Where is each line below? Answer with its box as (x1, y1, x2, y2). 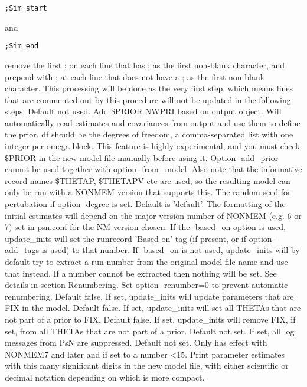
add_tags (5, 244, 40, 256)
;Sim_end (5, 42, 39, 51)
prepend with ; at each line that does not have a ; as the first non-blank (5, 70, 265, 83)
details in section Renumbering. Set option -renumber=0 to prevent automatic (5, 278, 288, 291)
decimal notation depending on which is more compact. (5, 370, 205, 383)
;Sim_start (5, 4, 47, 12)
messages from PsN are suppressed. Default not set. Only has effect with (5, 336, 267, 349)
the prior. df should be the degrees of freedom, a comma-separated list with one (5, 128, 293, 140)
